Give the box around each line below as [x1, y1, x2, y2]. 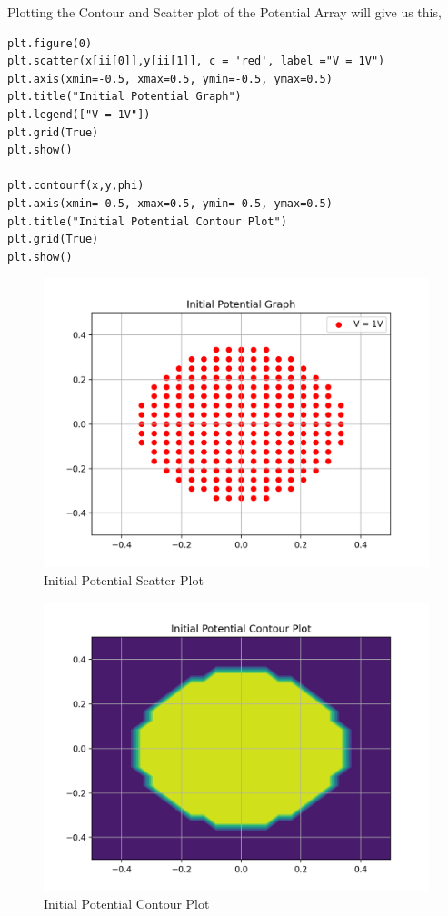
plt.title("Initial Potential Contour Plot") [7, 214, 287, 228]
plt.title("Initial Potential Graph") [7, 90, 242, 104]
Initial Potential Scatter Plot [44, 570, 204, 589]
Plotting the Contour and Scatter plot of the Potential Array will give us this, [7, 3, 442, 21]
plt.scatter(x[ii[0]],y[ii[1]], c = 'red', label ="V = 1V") [7, 55, 385, 68]
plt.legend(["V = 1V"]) [7, 107, 151, 121]
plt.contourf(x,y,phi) [7, 179, 144, 193]
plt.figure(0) [7, 36, 93, 50]
